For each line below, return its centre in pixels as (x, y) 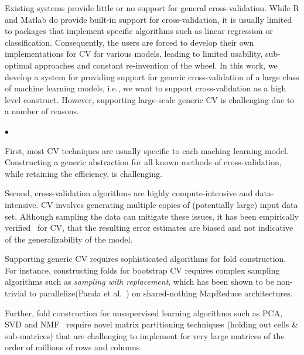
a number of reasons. (42, 111)
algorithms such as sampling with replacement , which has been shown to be (139, 281)
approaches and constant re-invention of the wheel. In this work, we (156, 65)
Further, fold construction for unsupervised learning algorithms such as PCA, (144, 313)
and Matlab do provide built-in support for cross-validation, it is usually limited (148, 19)
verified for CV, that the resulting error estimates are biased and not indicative (149, 228)
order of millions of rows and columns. (74, 347)
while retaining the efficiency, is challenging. (83, 173)
